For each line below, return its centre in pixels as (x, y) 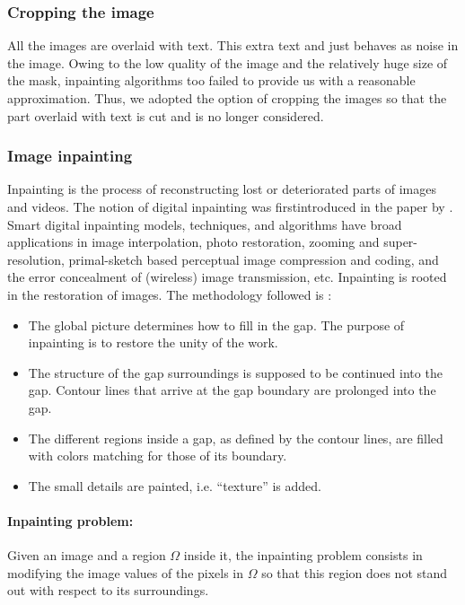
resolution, (36, 259)
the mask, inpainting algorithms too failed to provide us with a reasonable (211, 80)
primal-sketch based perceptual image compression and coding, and (254, 259)
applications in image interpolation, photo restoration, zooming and (193, 242)
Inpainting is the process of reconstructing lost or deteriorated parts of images (222, 189)
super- (401, 242)
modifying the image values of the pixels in (126, 572)
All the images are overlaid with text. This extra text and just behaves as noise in (233, 45)
